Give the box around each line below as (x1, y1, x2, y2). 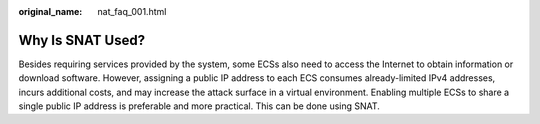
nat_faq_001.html (97, 6, 167, 17)
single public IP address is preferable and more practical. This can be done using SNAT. (18, 100, 380, 112)
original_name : (18, 6, 83, 17)
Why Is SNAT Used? (18, 31, 145, 49)
